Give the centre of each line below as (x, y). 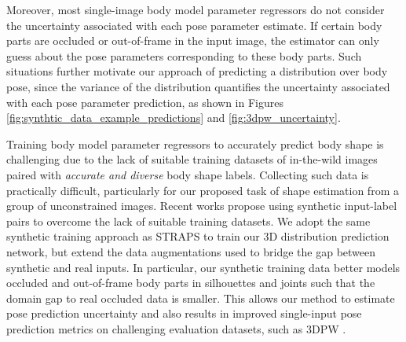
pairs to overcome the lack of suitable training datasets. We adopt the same (188, 221)
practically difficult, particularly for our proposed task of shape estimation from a (203, 190)
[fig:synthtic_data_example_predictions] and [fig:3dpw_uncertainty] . (174, 118)
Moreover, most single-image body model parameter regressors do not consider (196, 9)
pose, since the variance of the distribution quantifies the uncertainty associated (198, 86)
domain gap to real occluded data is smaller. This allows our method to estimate (201, 298)
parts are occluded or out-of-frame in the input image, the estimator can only (193, 40)
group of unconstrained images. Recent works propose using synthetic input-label (202, 206)
